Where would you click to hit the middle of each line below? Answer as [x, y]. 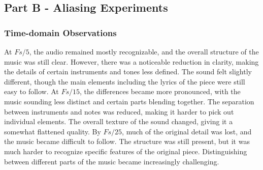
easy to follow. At [31, 91]
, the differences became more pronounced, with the [160, 91]
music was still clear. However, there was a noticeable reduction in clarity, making [131, 61]
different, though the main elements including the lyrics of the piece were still [125, 81]
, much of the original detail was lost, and [187, 131]
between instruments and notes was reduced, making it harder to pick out [119, 111]
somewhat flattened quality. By [53, 131]
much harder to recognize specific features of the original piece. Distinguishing [126, 151]
